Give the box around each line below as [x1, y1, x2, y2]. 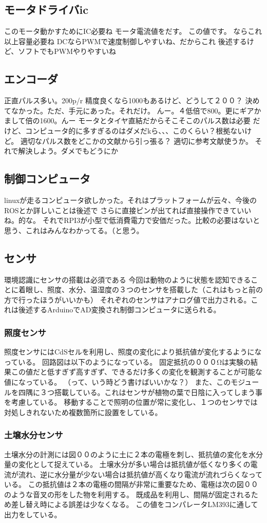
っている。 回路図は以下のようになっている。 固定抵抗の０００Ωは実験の [4, 356, 251, 367]
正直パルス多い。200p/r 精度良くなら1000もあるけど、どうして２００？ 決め [4, 95, 260, 106]
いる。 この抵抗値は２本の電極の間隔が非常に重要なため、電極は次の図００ [4, 479, 258, 490]
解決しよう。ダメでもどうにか [18, 145, 119, 156]
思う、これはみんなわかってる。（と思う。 [4, 225, 144, 235]
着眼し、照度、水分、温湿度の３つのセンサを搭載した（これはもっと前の [18, 284, 263, 295]
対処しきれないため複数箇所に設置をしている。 [4, 406, 162, 417]
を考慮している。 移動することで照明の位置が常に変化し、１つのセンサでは [4, 397, 258, 407]
